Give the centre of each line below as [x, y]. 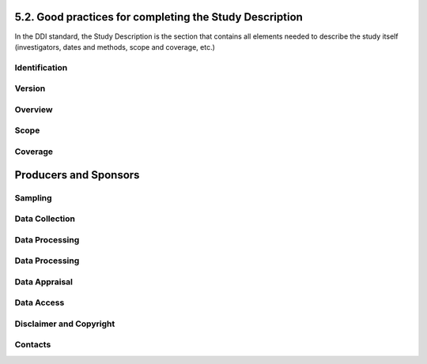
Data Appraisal [44, 282]
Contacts [33, 345]
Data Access [40, 302]
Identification [41, 67]
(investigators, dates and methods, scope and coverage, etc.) [115, 47]
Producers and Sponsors [77, 175]
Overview [34, 109]
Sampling [33, 197]
